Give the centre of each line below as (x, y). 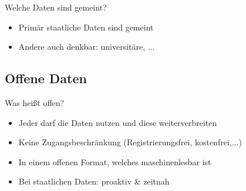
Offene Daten (46, 78)
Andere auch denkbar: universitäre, (82, 47)
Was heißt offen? (35, 102)
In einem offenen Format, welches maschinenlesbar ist (115, 161)
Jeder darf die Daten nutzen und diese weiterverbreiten (118, 122)
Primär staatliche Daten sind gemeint (86, 27)
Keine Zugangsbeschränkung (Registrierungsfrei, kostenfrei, (125, 142)
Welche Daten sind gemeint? (56, 7)
